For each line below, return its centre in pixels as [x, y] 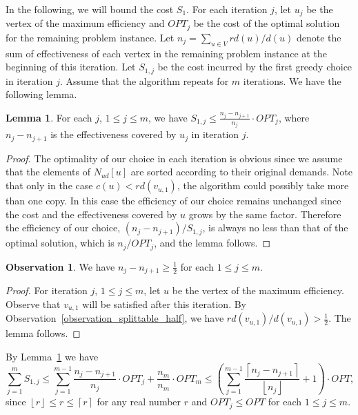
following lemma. [41, 94]
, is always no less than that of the [275, 228]
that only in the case [49, 185]
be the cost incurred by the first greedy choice [255, 67]
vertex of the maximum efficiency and [85, 23]
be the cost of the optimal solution [267, 23]
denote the [319, 37]
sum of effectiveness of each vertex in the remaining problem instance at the [166, 53]
